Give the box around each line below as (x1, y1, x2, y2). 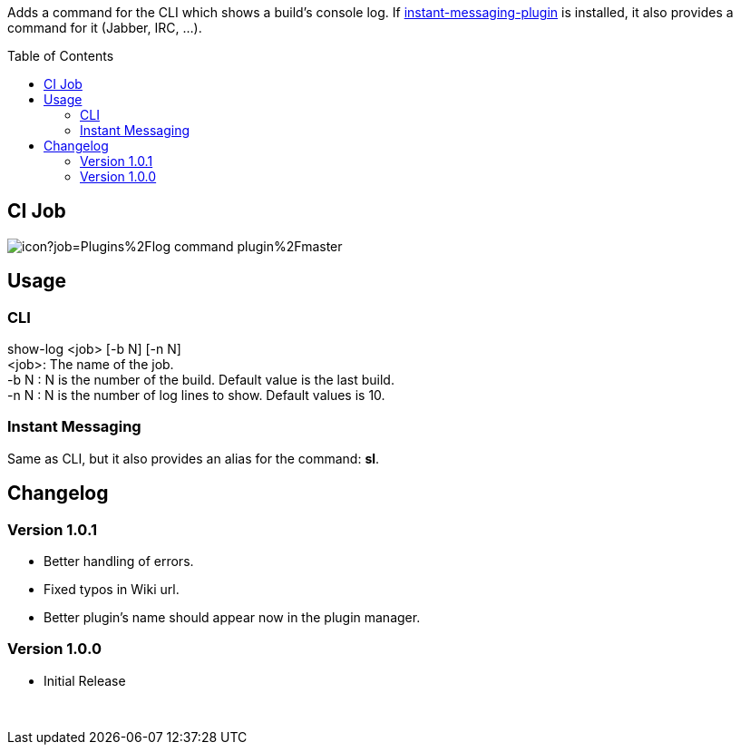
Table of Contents (7, 48, 114, 63)
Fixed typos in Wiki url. (44, 581, 180, 598)
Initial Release (44, 672, 126, 689)
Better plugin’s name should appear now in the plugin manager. (44, 610, 421, 626)
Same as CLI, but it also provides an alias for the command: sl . (7, 450, 380, 466)
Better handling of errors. (44, 553, 194, 570)
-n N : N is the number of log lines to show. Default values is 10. (7, 387, 385, 404)
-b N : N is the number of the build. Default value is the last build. (7, 372, 394, 388)
